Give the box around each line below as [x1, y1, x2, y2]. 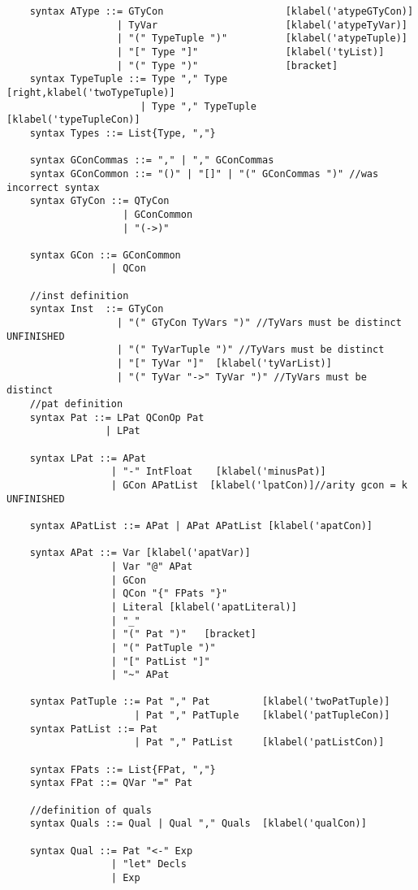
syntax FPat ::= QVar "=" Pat [29, 777, 193, 789]
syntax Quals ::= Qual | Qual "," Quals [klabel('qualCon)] [29, 818, 367, 830]
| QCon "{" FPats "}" [110, 588, 228, 600]
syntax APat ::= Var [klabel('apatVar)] [29, 547, 251, 559]
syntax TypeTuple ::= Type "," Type [29, 73, 228, 85]
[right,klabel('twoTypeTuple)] [6, 86, 175, 98]
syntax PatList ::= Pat [29, 723, 158, 735]
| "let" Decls [110, 858, 187, 870]
